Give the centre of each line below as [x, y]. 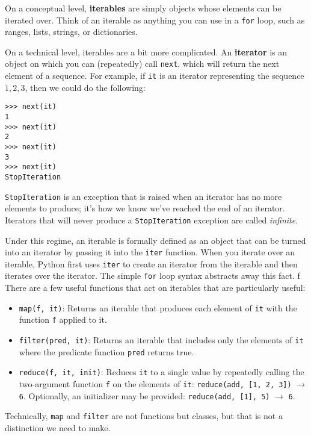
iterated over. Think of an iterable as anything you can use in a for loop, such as [155, 20]
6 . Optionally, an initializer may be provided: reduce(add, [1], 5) [144, 395]
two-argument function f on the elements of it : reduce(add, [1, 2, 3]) [155, 383]
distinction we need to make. [58, 427]
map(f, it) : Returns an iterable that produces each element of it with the [158, 307]
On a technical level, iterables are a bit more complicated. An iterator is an [146, 51]
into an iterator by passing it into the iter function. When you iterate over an [150, 252]
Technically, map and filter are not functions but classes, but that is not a [144, 416]
